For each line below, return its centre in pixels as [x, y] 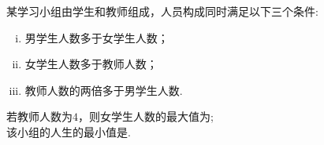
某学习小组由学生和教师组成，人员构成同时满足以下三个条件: [162, 11]
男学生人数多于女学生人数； [97, 37]
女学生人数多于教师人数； [91, 64]
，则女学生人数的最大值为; [146, 116]
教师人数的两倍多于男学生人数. [104, 90]
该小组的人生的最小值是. [69, 131]
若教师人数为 [39, 116]
